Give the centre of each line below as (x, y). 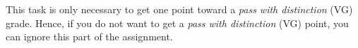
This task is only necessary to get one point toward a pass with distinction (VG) (179, 9)
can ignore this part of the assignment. (89, 37)
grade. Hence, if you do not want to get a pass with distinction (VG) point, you (177, 23)
